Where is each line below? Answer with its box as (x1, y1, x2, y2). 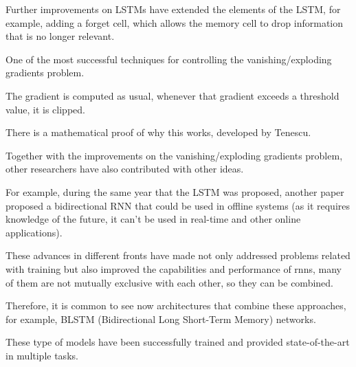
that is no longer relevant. (5, 29, 115, 43)
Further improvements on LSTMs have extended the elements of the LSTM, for (5, 2, 341, 16)
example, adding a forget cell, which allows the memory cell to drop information (5, 15, 344, 30)
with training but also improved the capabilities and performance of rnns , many (5, 261, 342, 276)
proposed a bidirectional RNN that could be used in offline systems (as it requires (5, 198, 350, 212)
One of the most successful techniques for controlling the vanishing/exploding (5, 52, 332, 66)
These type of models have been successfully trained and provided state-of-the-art (5, 335, 350, 349)
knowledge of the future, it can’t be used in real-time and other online (5, 212, 301, 226)
